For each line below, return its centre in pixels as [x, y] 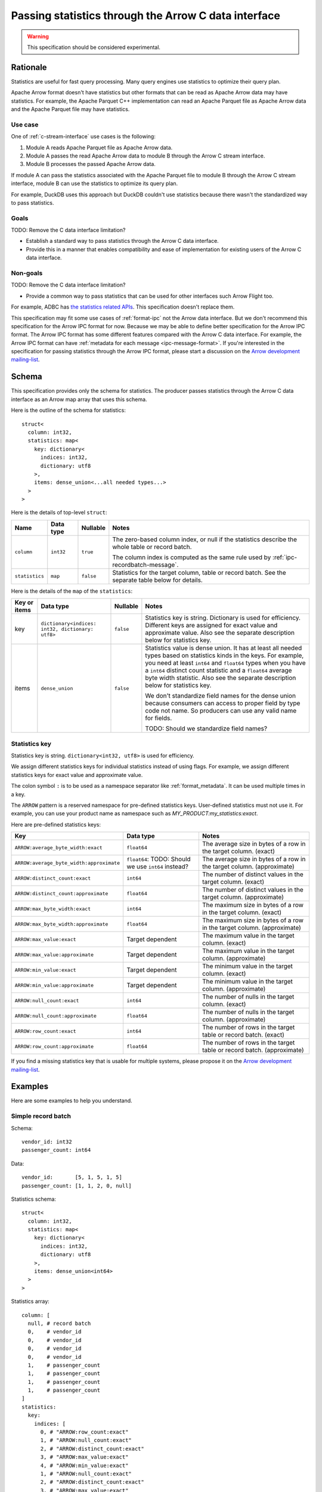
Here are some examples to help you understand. [72, 1100]
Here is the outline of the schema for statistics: [69, 410]
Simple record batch [41, 1116]
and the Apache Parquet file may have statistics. [70, 109]
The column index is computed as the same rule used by [192, 557]
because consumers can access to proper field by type [223, 703]
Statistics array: [30, 1302]
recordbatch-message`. [145, 565]
